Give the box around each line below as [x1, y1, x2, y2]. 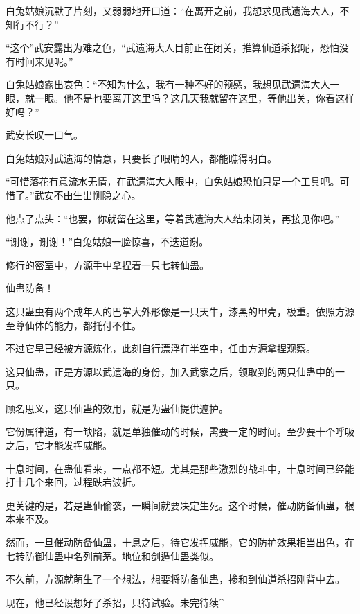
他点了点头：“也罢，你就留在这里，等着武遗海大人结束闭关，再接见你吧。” [6, 211, 340, 225]
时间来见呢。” [15, 53, 73, 68]
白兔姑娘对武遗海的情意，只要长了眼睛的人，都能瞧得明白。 [6, 150, 277, 165]
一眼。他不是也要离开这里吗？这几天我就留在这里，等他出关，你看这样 [34, 90, 354, 105]
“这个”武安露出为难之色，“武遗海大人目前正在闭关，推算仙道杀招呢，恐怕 [6, 40, 339, 55]
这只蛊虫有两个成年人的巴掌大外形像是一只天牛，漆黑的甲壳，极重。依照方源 [6, 304, 354, 318]
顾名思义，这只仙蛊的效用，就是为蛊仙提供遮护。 [6, 401, 228, 415]
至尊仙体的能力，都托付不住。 [6, 317, 141, 332]
